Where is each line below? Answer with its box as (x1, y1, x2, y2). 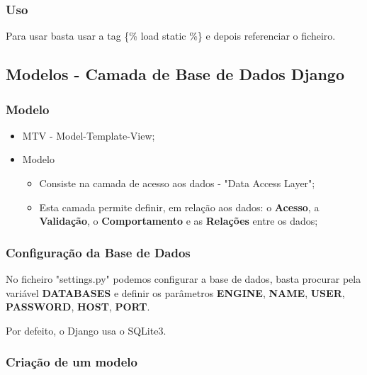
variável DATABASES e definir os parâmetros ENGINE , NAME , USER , (6, 285, 345, 300)
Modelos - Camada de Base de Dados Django (6, 63, 345, 85)
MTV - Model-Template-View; (22, 128, 155, 142)
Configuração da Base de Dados (6, 243, 191, 261)
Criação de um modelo (6, 353, 137, 371)
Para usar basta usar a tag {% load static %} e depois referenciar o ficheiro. (6, 28, 336, 43)
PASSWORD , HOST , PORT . (6, 299, 150, 314)
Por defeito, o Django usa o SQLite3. (6, 323, 166, 337)
